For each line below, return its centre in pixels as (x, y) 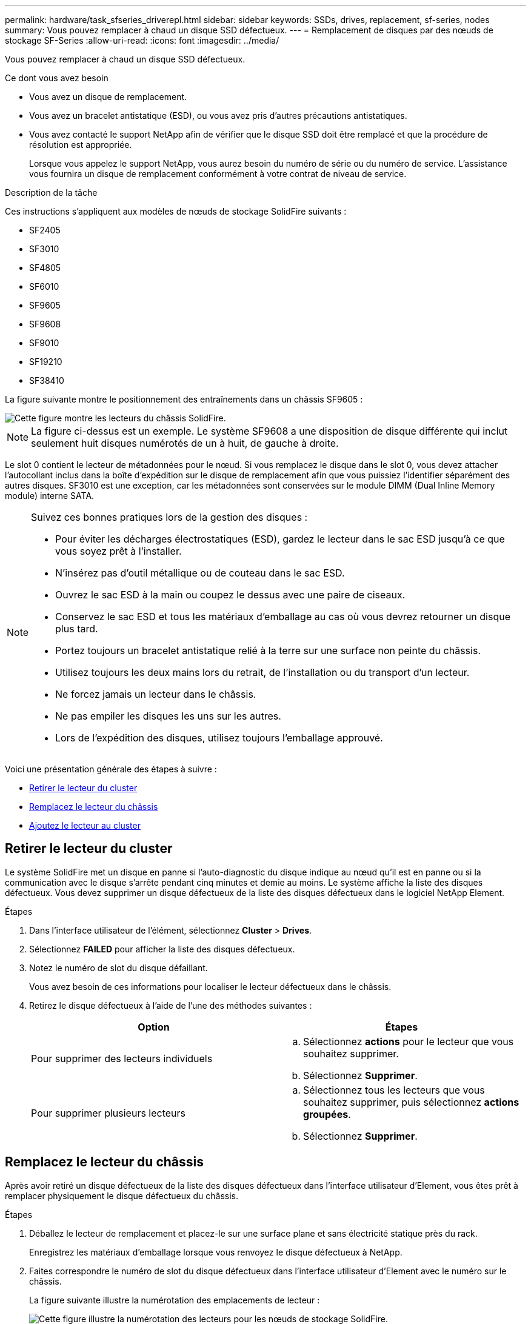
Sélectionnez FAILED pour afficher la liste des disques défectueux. (162, 949)
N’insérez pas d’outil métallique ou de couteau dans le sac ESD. (200, 573)
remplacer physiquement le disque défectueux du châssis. (122, 1195)
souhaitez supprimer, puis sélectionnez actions (411, 1102)
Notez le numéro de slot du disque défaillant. (119, 968)
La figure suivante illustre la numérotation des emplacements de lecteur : (175, 1300)
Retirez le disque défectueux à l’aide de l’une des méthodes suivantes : (171, 1005)
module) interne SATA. (50, 496)
